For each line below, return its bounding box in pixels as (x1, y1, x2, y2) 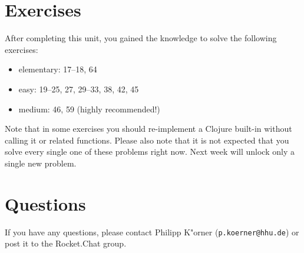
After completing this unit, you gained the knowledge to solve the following (5, 32, 277, 44)
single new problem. (5, 157, 77, 169)
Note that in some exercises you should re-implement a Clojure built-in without (5, 122, 292, 135)
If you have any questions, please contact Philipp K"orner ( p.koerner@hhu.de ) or (5, 225, 299, 238)
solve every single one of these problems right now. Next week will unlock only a (5, 145, 295, 158)
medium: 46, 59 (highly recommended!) (18, 102, 160, 115)
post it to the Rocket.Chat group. (5, 237, 127, 249)
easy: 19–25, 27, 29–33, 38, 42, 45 (18, 82, 139, 95)
